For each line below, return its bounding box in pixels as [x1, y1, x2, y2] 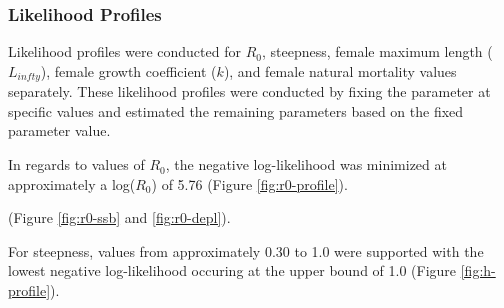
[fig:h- [460, 260, 496, 281]
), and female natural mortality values [223, 60, 457, 81]
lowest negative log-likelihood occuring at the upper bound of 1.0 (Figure [8, 260, 457, 281]
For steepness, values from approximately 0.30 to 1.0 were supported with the [8, 240, 484, 261]
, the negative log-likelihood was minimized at [165, 154, 447, 175]
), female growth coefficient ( [40, 60, 217, 81]
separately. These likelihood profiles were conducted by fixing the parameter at [8, 81, 491, 102]
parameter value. [8, 120, 111, 141]
